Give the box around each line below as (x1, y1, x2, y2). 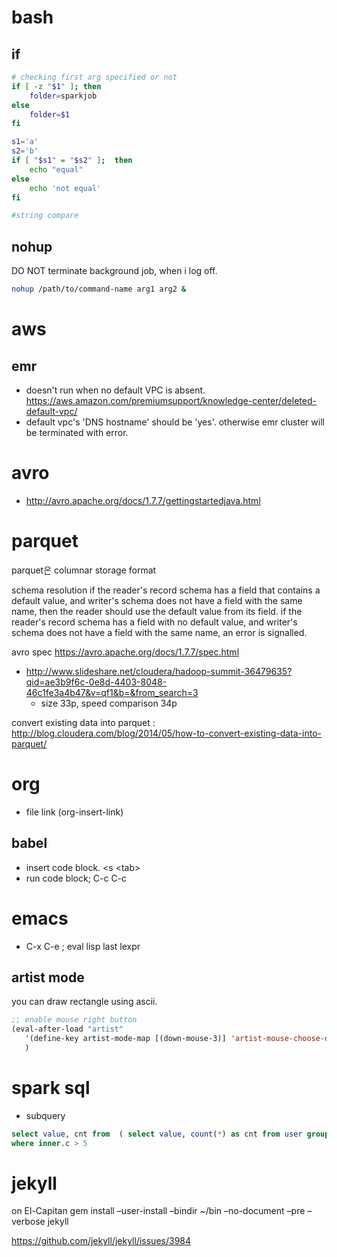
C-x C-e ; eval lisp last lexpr (25, 940, 141, 952)
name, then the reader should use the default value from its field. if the (11, 605, 303, 617)
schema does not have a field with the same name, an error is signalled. (11, 626, 308, 638)
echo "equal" (29, 164, 84, 175)
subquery (25, 1109, 66, 1121)
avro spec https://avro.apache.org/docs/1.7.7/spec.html (11, 646, 240, 658)
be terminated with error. (25, 426, 129, 438)
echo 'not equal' (29, 183, 102, 193)
